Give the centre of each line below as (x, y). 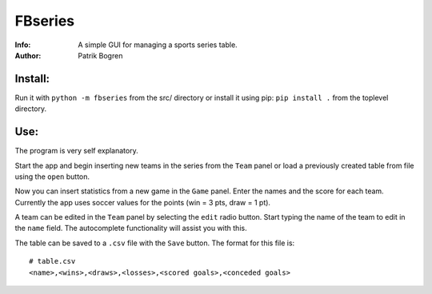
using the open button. (52, 177)
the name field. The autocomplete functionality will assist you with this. (131, 228)
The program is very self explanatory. (77, 151)
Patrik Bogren (100, 55)
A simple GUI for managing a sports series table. (158, 45)
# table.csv (52, 261)
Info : (23, 45)
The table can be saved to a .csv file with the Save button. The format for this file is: (155, 243)
